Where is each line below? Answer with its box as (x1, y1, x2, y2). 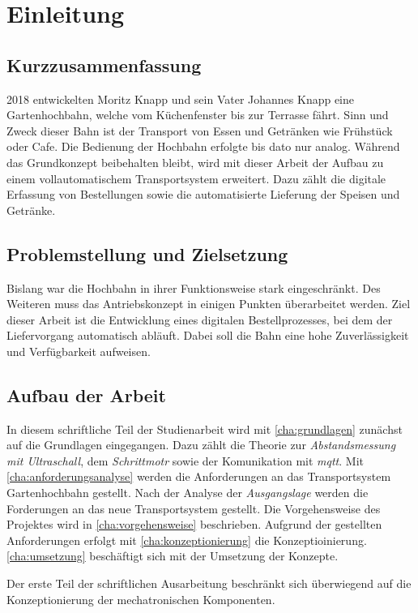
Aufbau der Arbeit (6, 382, 166, 407)
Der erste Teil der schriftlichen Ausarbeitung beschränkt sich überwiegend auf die (6, 575, 412, 592)
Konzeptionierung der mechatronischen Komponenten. (6, 590, 275, 607)
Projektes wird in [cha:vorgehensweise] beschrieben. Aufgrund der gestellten (6, 516, 382, 533)
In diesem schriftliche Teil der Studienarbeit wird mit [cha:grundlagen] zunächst (6, 420, 403, 437)
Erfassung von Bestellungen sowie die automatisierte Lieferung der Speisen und (6, 186, 400, 203)
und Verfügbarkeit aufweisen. (6, 342, 151, 359)
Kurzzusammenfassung (6, 52, 202, 77)
